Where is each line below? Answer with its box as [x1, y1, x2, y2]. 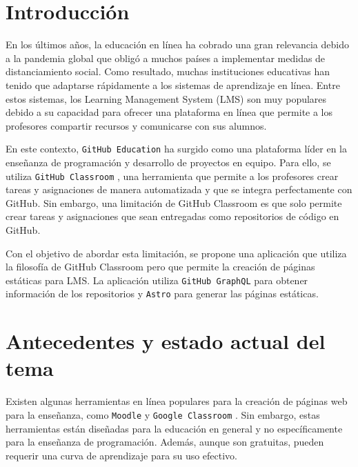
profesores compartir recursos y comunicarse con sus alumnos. [6, 118, 267, 132]
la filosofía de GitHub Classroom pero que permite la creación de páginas [6, 259, 315, 274]
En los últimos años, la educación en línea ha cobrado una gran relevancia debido [6, 37, 349, 52]
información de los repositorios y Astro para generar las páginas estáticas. [6, 286, 319, 301]
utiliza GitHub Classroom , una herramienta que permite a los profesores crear [6, 168, 339, 183]
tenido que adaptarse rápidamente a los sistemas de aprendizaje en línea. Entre [6, 77, 340, 92]
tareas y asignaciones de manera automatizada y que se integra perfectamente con [6, 182, 352, 197]
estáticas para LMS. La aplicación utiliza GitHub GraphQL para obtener [6, 272, 308, 287]
